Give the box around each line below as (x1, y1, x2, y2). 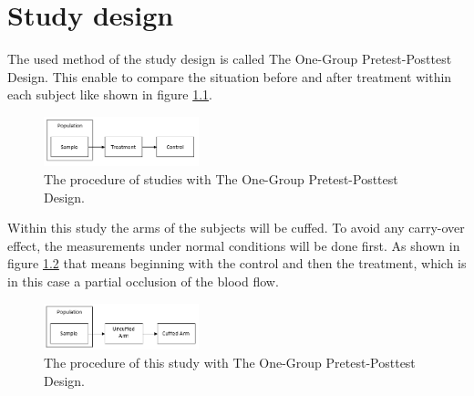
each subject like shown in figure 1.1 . (7, 85, 212, 104)
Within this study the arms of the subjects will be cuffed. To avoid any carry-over (7, 218, 465, 237)
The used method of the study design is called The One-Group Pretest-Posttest (7, 49, 452, 68)
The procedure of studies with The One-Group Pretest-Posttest (44, 169, 398, 188)
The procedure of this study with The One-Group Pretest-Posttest (44, 353, 416, 371)
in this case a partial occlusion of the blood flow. (7, 271, 279, 290)
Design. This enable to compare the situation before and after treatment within (7, 67, 452, 86)
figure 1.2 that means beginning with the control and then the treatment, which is (7, 254, 467, 273)
